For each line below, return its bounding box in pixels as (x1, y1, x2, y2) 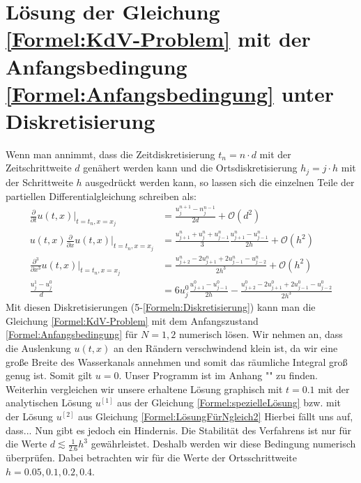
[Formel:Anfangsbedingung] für (6, 327, 138, 342)
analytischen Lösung (6, 395, 93, 410)
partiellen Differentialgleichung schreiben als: (6, 188, 197, 203)
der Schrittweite (6, 174, 73, 189)
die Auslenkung (6, 340, 71, 355)
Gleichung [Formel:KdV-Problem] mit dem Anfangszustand (6, 313, 259, 328)
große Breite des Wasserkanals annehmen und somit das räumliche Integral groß (6, 354, 348, 369)
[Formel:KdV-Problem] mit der (6, 24, 311, 53)
